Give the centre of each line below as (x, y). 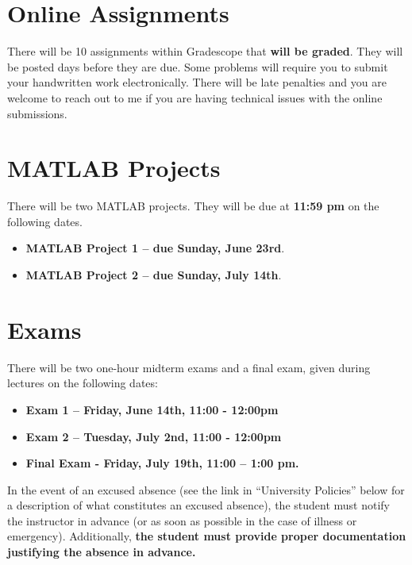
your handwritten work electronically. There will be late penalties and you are (197, 82)
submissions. (37, 113)
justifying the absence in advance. (102, 552)
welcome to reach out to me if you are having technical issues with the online (195, 97)
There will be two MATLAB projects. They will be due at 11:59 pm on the (193, 206)
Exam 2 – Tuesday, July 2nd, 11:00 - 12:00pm (154, 436)
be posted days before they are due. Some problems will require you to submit (198, 66)
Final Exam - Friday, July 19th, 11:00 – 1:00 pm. (162, 463)
